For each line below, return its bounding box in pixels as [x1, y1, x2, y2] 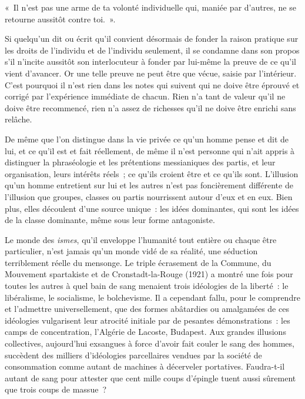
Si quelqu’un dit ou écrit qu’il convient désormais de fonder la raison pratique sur [5, 32, 299, 45]
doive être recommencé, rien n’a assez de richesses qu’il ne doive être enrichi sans [5, 101, 296, 114]
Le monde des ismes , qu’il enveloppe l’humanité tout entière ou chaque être [5, 233, 277, 245]
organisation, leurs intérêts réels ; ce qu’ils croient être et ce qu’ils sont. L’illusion [5, 167, 299, 179]
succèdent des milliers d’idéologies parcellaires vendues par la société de [5, 348, 262, 361]
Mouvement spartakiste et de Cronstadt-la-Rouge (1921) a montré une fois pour [5, 268, 293, 280]
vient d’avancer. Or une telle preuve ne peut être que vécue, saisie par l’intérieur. [5, 66, 297, 79]
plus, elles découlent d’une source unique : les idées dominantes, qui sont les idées [5, 202, 299, 214]
